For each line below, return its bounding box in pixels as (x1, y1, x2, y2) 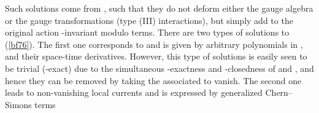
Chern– (265, 86, 293, 99)
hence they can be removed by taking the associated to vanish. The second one (5, 74, 302, 87)
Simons (5, 98, 32, 111)
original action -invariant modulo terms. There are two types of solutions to (5, 26, 290, 39)
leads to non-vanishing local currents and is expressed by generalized (5, 86, 263, 99)
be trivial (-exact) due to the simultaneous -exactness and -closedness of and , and (5, 61, 314, 74)
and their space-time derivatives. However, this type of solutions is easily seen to (5, 50, 307, 63)
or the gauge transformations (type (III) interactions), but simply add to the (5, 14, 293, 26)
